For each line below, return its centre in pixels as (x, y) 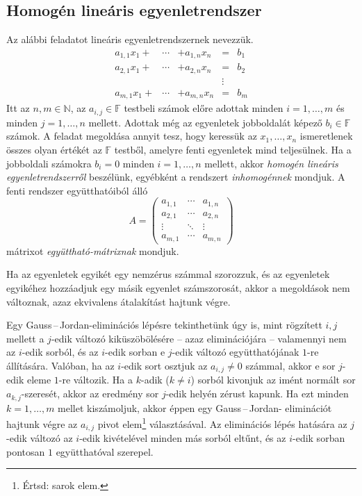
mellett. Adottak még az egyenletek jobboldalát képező (205, 122)
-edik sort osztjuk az (164, 366)
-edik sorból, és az (60, 352)
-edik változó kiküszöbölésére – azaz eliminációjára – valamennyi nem (199, 338)
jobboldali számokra (49, 163)
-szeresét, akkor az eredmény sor (90, 394)
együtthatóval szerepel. (105, 451)
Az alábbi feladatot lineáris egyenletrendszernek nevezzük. (130, 39)
